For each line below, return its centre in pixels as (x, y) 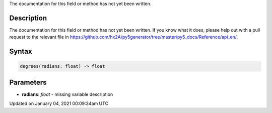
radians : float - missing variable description (67, 94)
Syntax (21, 51)
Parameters (28, 82)
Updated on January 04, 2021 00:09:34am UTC (59, 103)
